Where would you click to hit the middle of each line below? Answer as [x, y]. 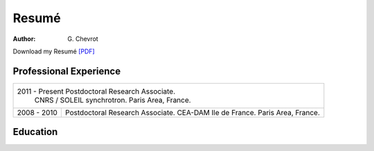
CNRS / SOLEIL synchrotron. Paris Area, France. [113, 100]
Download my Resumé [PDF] [54, 51]
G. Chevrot [83, 39]
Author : [24, 39]
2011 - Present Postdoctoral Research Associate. [96, 91]
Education [35, 132]
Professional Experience [67, 71]
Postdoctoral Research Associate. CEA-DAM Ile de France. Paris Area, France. [192, 112]
